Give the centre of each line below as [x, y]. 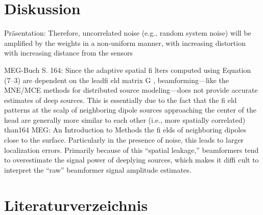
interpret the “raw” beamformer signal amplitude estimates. [98, 169]
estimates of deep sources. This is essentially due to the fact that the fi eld [121, 100]
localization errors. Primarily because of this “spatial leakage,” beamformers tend [131, 150]
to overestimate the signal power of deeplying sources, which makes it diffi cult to [131, 160]
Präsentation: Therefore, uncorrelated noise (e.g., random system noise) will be [128, 33]
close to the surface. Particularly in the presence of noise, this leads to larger [124, 140]
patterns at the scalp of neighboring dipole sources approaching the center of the [130, 110]
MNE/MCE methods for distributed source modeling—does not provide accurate [131, 90]
